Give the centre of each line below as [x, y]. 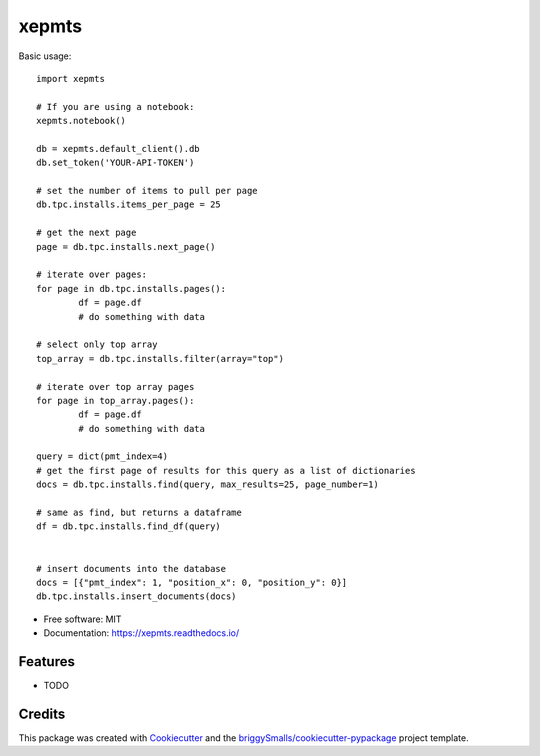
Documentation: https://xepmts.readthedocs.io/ [141, 633]
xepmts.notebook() [81, 121]
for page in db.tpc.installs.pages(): [131, 288]
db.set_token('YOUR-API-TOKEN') [115, 163]
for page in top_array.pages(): [115, 400]
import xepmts [70, 78]
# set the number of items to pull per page [147, 191]
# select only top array [97, 344]
